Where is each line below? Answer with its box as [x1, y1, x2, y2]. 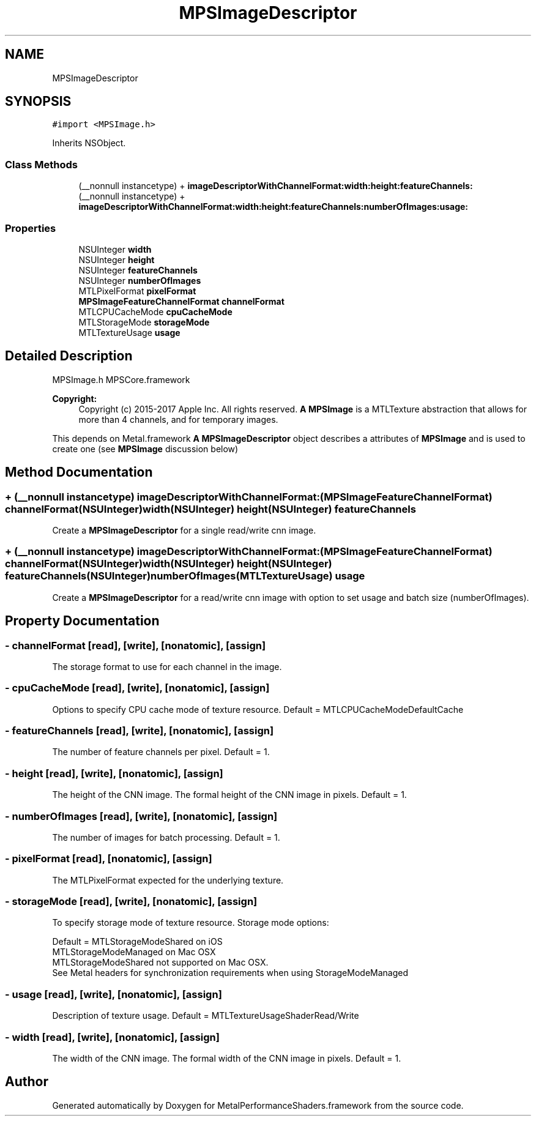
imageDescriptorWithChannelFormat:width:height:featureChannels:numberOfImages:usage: [78, 201, 469, 212]
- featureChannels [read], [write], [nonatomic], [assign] [5, 724, 274, 737]
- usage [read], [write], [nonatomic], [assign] [5, 988, 222, 1000]
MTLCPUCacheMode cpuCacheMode [78, 306, 233, 317]
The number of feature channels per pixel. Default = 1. [52, 747, 270, 758]
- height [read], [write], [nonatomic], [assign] [5, 767, 223, 780]
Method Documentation [5, 464, 153, 480]
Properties [5, 222, 56, 234]
